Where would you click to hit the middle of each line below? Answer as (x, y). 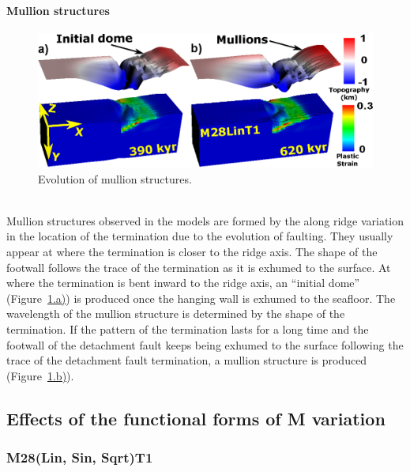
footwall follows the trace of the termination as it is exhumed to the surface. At (199, 267)
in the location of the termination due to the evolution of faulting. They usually (200, 236)
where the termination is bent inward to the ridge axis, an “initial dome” (183, 283)
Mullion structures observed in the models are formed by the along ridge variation (205, 220)
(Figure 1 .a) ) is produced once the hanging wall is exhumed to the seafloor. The (201, 298)
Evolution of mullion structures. (115, 178)
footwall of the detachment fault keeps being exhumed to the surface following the (205, 344)
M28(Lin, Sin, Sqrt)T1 (80, 457)
